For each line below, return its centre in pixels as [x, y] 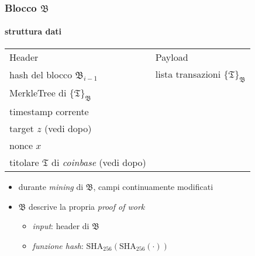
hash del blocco [41, 75]
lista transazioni [188, 74]
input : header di [61, 226]
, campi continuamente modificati [153, 187]
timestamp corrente [49, 112]
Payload [172, 57]
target [22, 129]
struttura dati [33, 31]
